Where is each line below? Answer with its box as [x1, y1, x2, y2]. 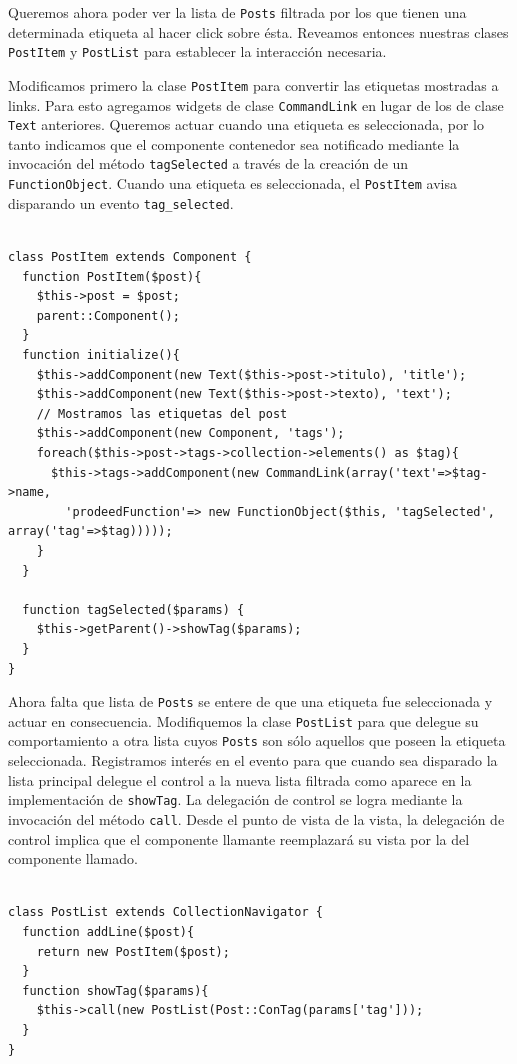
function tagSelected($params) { [22, 602, 245, 617]
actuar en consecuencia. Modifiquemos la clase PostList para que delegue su [8, 710, 479, 731]
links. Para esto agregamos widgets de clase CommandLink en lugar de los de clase [8, 94, 504, 115]
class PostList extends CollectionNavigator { [8, 905, 323, 920]
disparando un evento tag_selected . [8, 192, 234, 213]
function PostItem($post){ [22, 269, 202, 284]
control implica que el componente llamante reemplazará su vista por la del [8, 828, 470, 849]
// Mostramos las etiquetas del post [36, 406, 288, 421]
